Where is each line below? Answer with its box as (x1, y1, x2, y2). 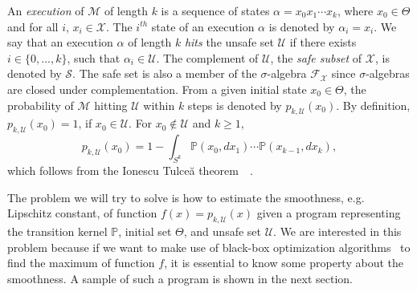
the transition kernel (7, 222, 108, 239)
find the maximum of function (7, 254, 155, 271)
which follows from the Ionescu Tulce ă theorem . (7, 161, 253, 178)
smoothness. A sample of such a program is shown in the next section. (7, 270, 353, 286)
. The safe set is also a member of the (72, 65, 257, 82)
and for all (7, 18, 59, 34)
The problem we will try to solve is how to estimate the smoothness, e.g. (7, 189, 365, 205)
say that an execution (7, 34, 113, 51)
